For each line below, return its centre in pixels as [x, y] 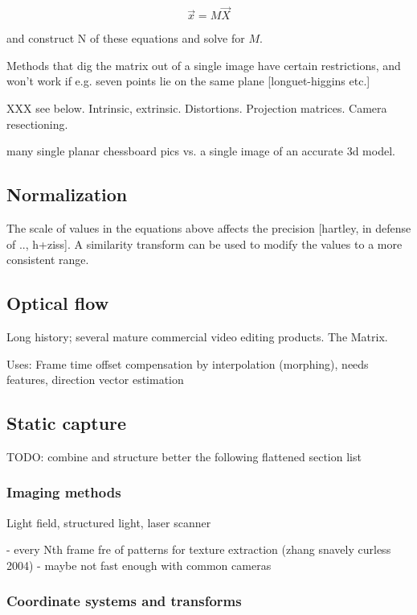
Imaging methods [64, 492]
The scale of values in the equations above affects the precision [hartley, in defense [209, 227]
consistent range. [48, 260]
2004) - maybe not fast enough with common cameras [139, 565]
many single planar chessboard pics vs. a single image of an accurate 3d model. [201, 151]
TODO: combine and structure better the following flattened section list [184, 456]
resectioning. [37, 124]
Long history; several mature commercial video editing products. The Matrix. [197, 336]
